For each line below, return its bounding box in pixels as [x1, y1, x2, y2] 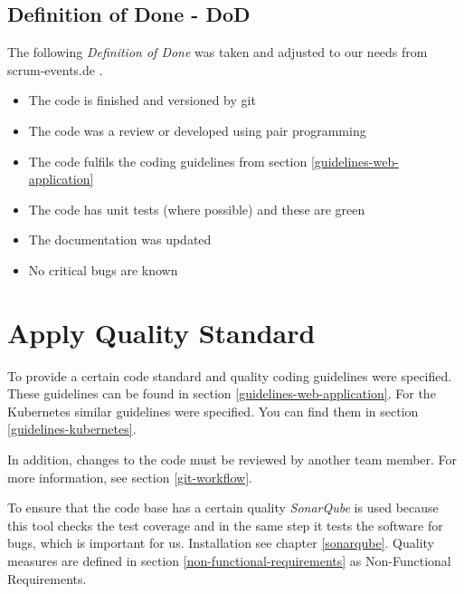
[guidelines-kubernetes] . [7, 419, 137, 438]
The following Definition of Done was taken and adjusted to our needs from [7, 43, 428, 62]
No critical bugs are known [28, 260, 178, 279]
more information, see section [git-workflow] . [7, 467, 252, 486]
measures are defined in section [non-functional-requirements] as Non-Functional [7, 551, 451, 570]
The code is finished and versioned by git [28, 91, 256, 110]
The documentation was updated [28, 230, 212, 249]
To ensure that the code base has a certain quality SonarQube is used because [7, 498, 439, 517]
